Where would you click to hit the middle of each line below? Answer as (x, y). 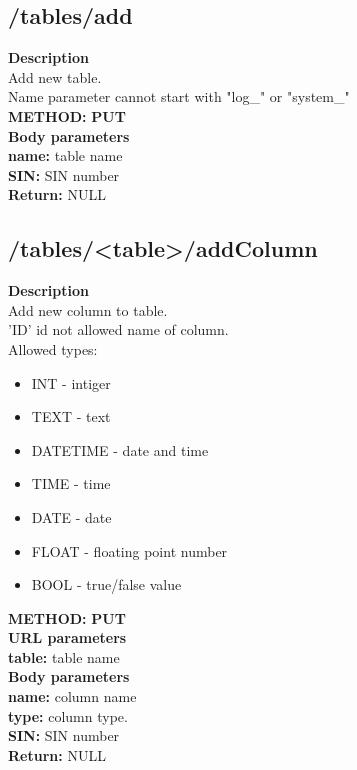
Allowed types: (53, 348)
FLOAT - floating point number (129, 550)
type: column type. (68, 715)
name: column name (72, 696)
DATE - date (71, 516)
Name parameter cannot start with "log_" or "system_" (179, 96)
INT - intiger (71, 382)
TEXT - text (71, 416)
